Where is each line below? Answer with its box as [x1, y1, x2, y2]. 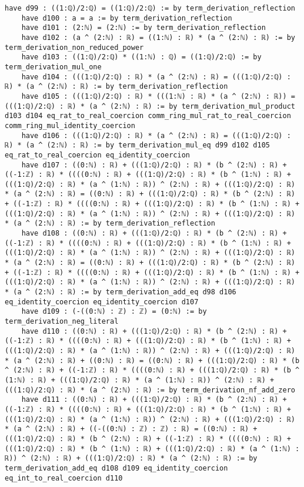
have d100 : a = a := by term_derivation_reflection [21, 14, 232, 22]
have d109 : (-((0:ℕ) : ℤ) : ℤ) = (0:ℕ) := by [21, 307, 207, 316]
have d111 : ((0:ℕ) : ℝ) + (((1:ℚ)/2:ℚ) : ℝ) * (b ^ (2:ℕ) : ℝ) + [21, 395, 287, 404]
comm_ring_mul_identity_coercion [5, 121, 135, 130]
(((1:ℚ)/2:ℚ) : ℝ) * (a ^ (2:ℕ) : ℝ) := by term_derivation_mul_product [5, 102, 295, 110]
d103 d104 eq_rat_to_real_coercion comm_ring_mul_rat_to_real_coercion [5, 112, 291, 120]
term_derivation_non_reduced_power [5, 43, 144, 52]
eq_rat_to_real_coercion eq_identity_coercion [5, 150, 190, 159]
